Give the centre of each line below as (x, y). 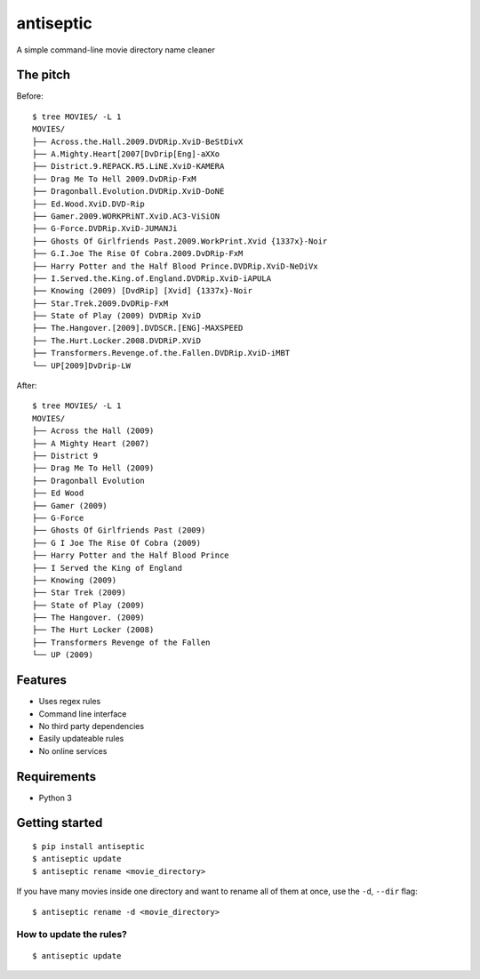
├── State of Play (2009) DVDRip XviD (117, 316)
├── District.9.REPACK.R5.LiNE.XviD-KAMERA (128, 166)
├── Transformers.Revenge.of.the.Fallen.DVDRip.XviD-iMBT (161, 353)
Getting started (60, 823)
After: (27, 386)
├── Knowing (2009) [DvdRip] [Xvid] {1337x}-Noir (143, 291)
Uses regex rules (70, 702)
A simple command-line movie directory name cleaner (116, 50)
